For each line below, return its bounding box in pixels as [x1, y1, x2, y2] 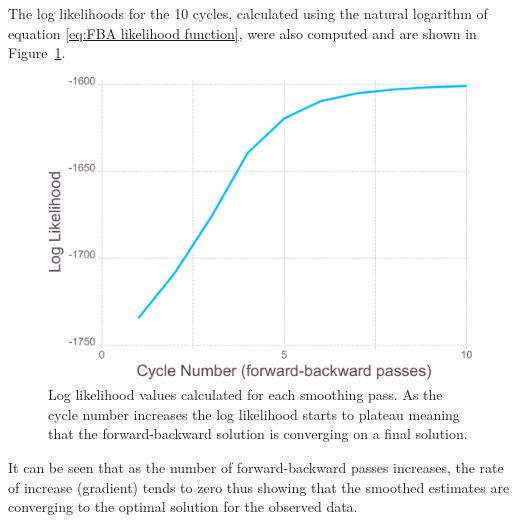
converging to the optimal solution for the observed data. [8, 496, 358, 517]
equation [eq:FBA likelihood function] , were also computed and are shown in [8, 22, 477, 43]
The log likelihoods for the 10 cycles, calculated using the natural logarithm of [8, 3, 488, 23]
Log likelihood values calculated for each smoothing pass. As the [48, 384, 443, 405]
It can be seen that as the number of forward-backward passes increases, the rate [8, 457, 504, 478]
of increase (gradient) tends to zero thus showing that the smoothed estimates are [8, 476, 510, 497]
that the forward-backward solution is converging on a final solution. [48, 423, 468, 444]
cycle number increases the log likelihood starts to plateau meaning [48, 403, 460, 424]
